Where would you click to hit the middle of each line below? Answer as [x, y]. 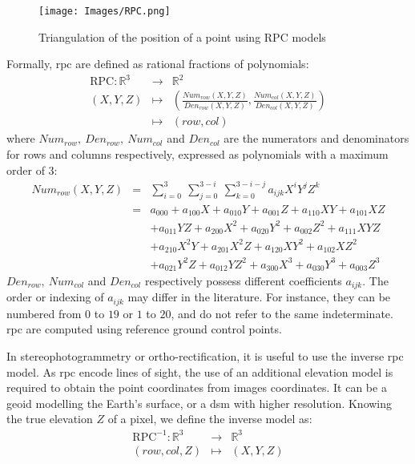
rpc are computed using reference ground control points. [144, 329]
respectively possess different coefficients [243, 280]
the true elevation [50, 419]
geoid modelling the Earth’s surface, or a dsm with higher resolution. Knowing [199, 403]
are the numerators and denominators [316, 138]
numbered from [44, 313]
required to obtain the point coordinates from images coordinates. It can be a [197, 387]
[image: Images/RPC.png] [105, 11]
